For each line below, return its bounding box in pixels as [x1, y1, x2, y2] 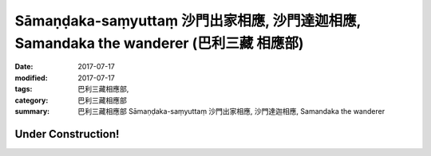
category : [14, 96, 49, 105]
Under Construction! [14, 127, 120, 141]
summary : [14, 106, 50, 115]
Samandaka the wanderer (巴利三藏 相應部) [14, 34, 304, 52]
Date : [14, 62, 34, 72]
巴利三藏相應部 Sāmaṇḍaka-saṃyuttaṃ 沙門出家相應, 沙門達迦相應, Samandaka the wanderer [77, 106, 386, 115]
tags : [14, 84, 33, 94]
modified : [14, 72, 48, 83]
